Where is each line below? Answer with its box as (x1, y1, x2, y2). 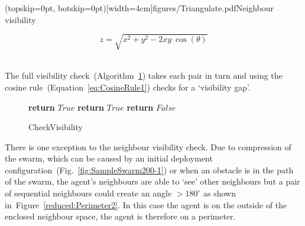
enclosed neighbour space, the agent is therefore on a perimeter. (5, 210, 236, 222)
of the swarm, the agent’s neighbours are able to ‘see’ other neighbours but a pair (5, 175, 300, 188)
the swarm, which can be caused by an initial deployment (5, 152, 213, 164)
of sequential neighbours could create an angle (5, 187, 172, 199)
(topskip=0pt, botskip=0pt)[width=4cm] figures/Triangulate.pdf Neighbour (5, 2, 274, 14)
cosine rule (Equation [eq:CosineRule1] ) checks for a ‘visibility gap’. (5, 80, 251, 93)
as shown (203, 187, 236, 199)
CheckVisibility (28, 121, 83, 133)
